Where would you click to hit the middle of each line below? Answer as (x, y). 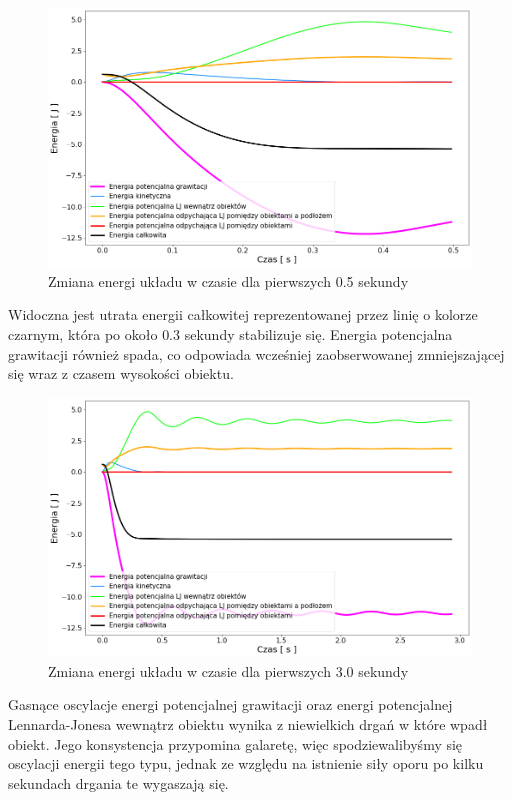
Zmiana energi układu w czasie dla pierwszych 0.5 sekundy (228, 280)
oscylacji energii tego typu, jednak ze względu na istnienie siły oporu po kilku (246, 763)
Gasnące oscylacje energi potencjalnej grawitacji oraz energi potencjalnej (230, 704)
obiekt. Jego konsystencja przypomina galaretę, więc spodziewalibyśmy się (235, 743)
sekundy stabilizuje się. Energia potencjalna (318, 334)
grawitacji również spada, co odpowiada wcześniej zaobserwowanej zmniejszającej (256, 353)
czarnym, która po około (83, 334)
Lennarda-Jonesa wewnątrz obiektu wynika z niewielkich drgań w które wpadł (248, 723)
